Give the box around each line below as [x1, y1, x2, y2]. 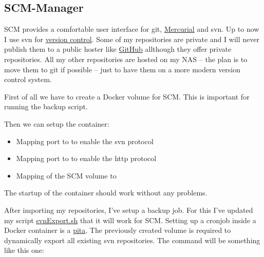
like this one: [4, 245, 44, 255]
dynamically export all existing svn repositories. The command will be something [4, 234, 260, 245]
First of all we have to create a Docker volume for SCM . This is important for [4, 91, 250, 102]
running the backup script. [4, 101, 88, 112]
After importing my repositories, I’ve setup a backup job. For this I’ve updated [4, 204, 253, 215]
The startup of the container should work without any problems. [4, 187, 208, 198]
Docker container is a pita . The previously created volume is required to [4, 225, 231, 235]
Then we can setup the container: [4, 118, 109, 129]
